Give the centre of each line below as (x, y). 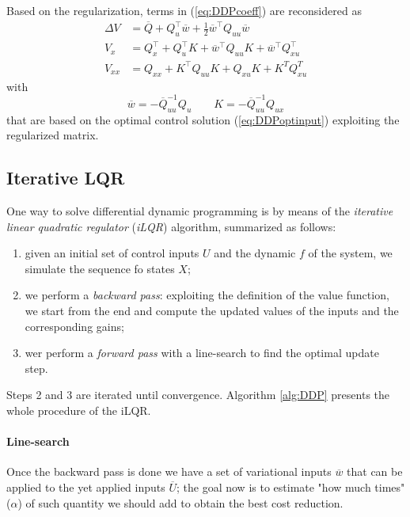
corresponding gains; (74, 326)
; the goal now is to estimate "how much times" (291, 487)
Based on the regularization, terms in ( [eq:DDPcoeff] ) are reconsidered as (184, 10)
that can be (375, 471)
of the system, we (350, 253)
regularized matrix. (53, 135)
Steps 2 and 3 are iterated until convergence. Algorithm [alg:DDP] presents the (198, 395)
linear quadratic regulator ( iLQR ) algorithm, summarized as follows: (171, 226)
